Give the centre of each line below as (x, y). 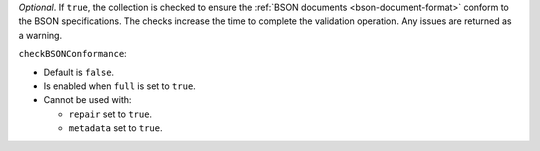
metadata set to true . (115, 128)
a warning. (40, 35)
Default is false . (79, 72)
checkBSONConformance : (72, 54)
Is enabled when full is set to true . (120, 86)
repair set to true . (110, 114)
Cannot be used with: (87, 100)
